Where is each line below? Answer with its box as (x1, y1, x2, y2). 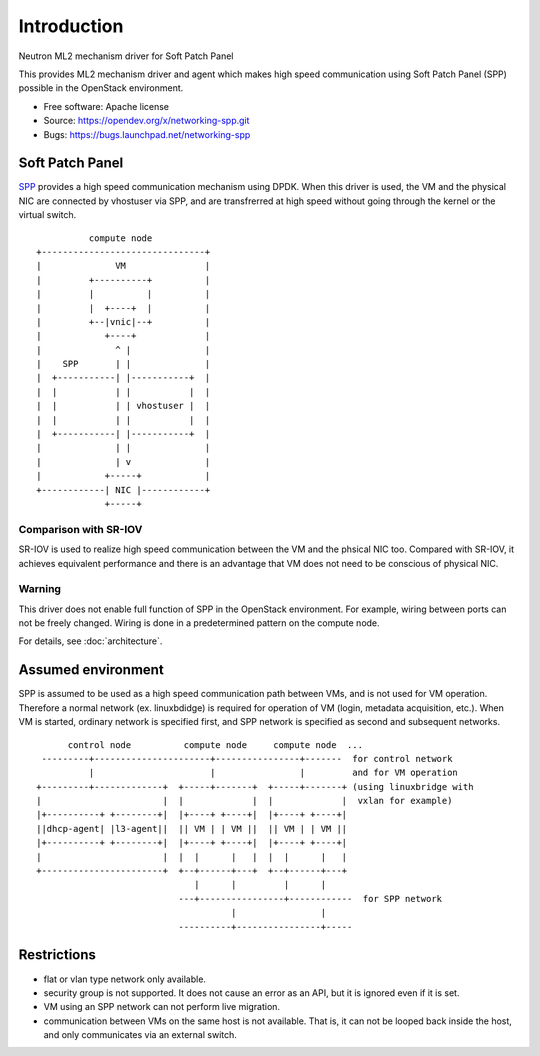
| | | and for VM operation (88, 767, 459, 779)
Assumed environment (18, 661, 164, 679)
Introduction (18, 15, 124, 37)
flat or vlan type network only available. (43, 973, 207, 985)
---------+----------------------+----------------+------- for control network (41, 753, 453, 764)
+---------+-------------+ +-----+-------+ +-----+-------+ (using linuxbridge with (36, 781, 474, 792)
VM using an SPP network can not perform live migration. (43, 1001, 280, 1013)
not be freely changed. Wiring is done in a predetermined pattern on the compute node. (18, 617, 380, 629)
